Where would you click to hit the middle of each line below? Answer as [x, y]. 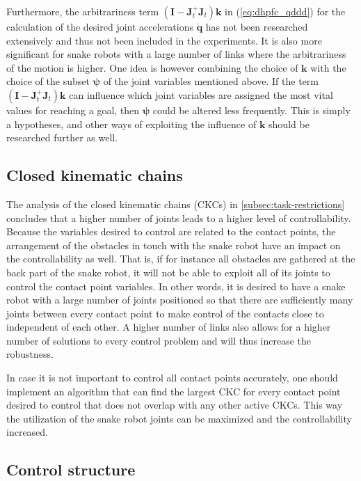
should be [289, 124]
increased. [27, 432]
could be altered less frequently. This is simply [251, 110]
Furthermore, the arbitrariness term [83, 11]
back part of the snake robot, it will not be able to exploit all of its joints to [168, 272]
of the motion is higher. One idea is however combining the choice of [152, 67]
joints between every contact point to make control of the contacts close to [165, 313]
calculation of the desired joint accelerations [100, 26]
